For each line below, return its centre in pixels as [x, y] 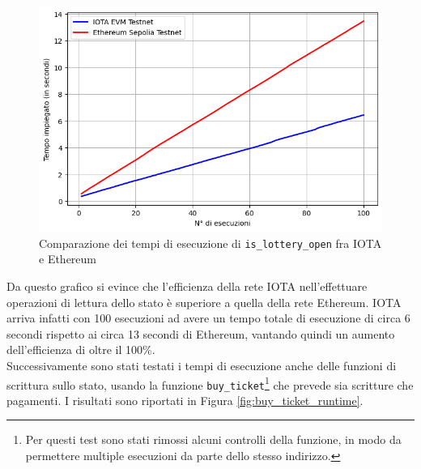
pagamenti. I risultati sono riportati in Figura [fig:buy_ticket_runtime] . [185, 400]
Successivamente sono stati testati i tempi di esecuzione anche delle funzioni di [202, 365]
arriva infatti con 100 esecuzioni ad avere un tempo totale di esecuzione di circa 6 [208, 318]
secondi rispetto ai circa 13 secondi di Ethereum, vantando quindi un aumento [201, 333]
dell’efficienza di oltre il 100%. [81, 350]
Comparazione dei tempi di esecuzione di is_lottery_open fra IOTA [210, 243]
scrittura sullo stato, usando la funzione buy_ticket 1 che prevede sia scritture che [210, 383]
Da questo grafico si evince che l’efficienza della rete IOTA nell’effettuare [187, 286]
